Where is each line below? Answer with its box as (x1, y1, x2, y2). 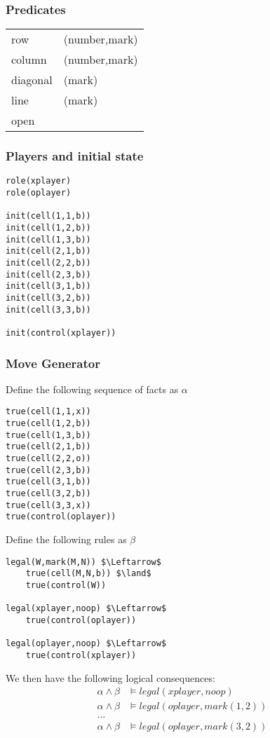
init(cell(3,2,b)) (6, 293, 91, 303)
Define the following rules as (6, 532, 127, 546)
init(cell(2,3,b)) (6, 269, 91, 280)
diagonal (11, 71, 53, 88)
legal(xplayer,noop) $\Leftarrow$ (6, 603, 167, 614)
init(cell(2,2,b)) (6, 258, 91, 268)
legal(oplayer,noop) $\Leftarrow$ (6, 638, 167, 649)
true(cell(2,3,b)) (6, 465, 91, 475)
